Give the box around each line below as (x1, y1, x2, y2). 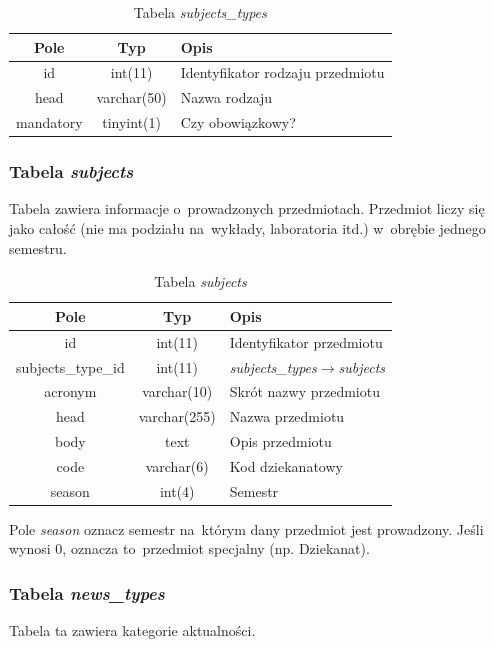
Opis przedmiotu (229, 431, 332, 452)
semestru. (9, 237, 67, 258)
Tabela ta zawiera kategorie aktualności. (9, 620, 256, 641)
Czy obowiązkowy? (180, 112, 296, 133)
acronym (44, 381, 97, 402)
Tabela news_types (9, 580, 165, 605)
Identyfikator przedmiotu (229, 331, 383, 352)
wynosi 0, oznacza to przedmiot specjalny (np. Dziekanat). (9, 538, 370, 559)
